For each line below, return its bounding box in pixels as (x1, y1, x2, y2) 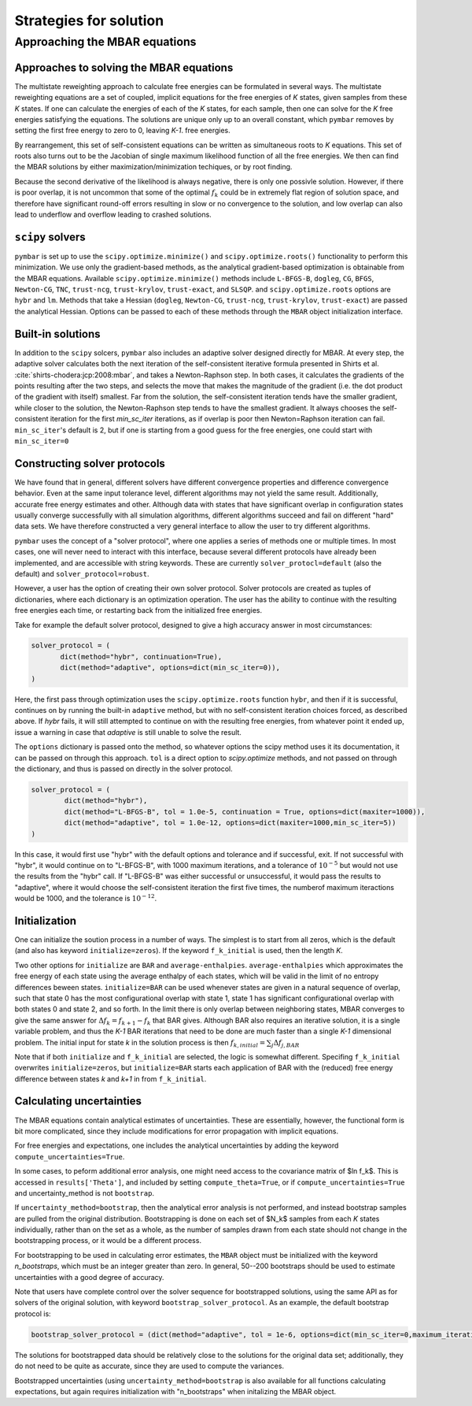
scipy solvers (14, 230, 86, 243)
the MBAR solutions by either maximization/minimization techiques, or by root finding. (14, 162, 293, 172)
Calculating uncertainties (14, 1095, 142, 1108)
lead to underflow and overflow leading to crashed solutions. (14, 210, 212, 220)
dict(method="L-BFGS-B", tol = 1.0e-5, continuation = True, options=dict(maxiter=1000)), (64, 807, 426, 816)
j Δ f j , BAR (271, 1038, 300, 1049)
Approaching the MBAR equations (14, 35, 197, 49)
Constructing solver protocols (14, 457, 165, 470)
